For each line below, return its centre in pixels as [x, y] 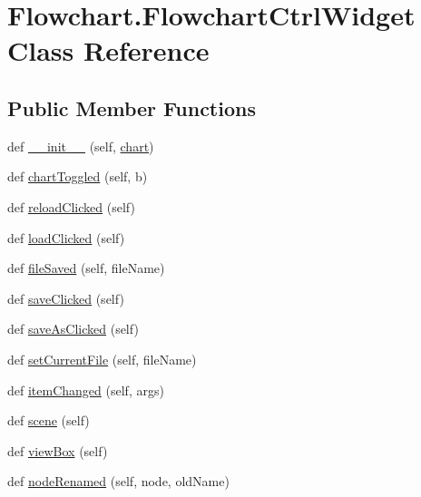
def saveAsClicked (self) [73, 329]
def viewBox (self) [58, 450]
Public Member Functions [132, 107]
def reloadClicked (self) [71, 206]
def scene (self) [49, 420]
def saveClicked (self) [66, 298]
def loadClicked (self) [66, 237]
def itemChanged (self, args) [86, 390]
